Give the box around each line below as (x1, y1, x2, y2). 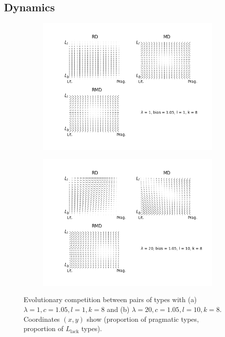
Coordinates (24, 313, 60, 324)
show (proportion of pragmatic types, (86, 313, 199, 324)
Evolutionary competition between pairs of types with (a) (24, 294, 197, 305)
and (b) (107, 304, 130, 314)
